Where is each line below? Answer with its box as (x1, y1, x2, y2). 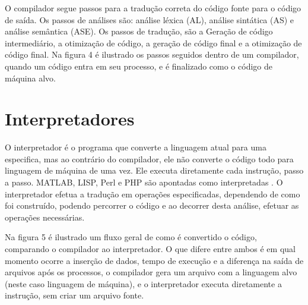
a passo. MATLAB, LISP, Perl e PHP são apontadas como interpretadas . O (5, 176, 283, 188)
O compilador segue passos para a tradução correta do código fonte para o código (5, 2, 301, 14)
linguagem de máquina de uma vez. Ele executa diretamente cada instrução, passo (5, 164, 304, 177)
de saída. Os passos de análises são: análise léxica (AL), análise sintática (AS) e (5, 13, 294, 26)
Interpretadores (5, 106, 135, 131)
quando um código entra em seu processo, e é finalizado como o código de (5, 59, 272, 72)
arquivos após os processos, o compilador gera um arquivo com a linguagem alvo (5, 266, 297, 278)
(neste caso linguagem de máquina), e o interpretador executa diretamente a (5, 277, 282, 290)
